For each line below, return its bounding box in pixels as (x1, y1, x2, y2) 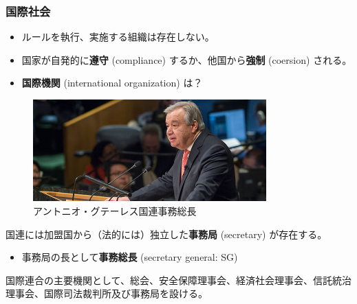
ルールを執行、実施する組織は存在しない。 (21, 30, 215, 44)
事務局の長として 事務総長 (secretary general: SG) (21, 250, 238, 264)
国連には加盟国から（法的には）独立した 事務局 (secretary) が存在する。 (6, 226, 327, 241)
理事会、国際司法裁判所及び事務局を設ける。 (6, 286, 208, 301)
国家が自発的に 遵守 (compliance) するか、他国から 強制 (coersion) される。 (21, 52, 352, 67)
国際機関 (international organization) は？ (21, 75, 203, 90)
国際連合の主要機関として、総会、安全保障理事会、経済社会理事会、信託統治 (6, 272, 351, 287)
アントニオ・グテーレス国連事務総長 (33, 203, 197, 218)
